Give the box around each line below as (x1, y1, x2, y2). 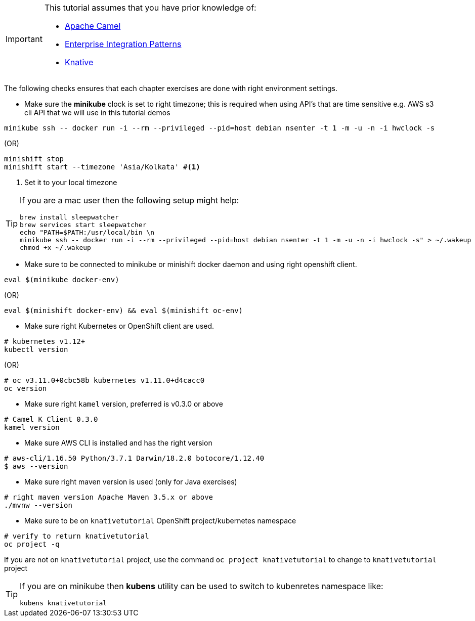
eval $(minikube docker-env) (4, 276, 119, 284)
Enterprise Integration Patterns (64, 39, 182, 49)
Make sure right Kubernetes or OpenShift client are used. (24, 322, 214, 330)
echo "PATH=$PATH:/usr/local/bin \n (20, 229, 155, 236)
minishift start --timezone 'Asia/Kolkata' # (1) (4, 163, 200, 171)
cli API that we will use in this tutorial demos (24, 108, 170, 117)
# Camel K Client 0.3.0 (4, 415, 98, 423)
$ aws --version (4, 462, 68, 470)
